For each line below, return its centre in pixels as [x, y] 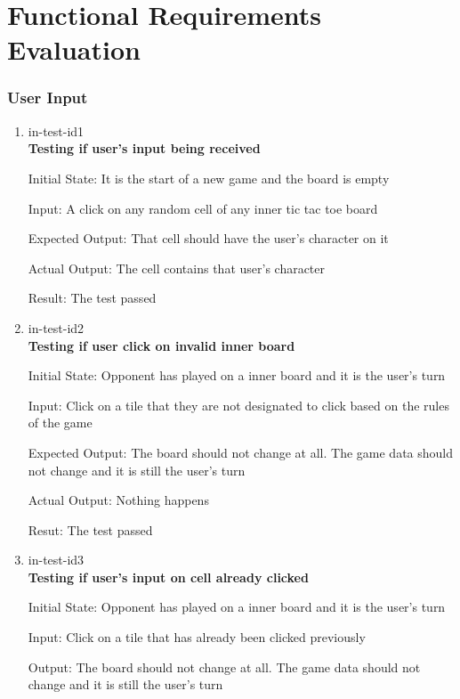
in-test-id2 [56, 327]
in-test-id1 [56, 130]
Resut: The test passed [90, 529]
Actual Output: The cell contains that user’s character [177, 268]
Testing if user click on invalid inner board [161, 345]
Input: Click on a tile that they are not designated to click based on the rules [238, 405]
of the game [60, 423]
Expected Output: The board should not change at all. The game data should [240, 452]
